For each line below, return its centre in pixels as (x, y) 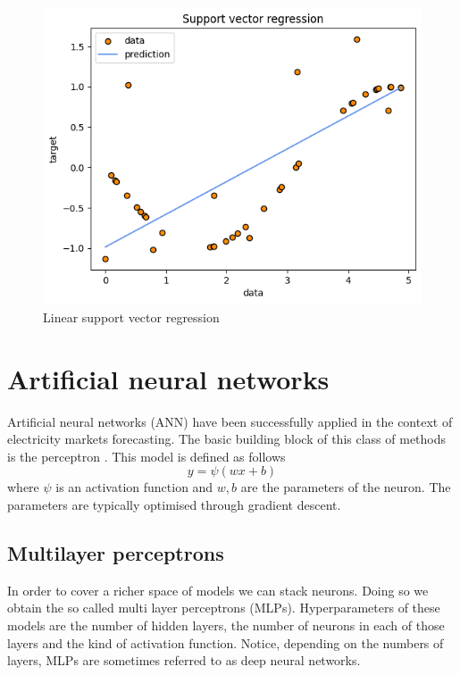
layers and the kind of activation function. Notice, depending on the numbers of (226, 642)
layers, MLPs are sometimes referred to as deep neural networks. (184, 660)
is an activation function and (134, 487)
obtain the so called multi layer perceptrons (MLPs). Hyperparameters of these (224, 608)
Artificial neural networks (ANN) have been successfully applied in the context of (230, 421)
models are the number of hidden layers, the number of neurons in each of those (226, 625)
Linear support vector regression (131, 317)
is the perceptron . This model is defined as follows (146, 456)
